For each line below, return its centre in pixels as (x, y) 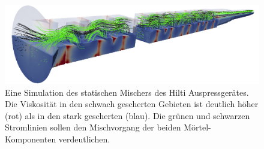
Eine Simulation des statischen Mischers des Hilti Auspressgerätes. (127, 92)
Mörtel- (197, 127)
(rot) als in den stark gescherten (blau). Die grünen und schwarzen (127, 115)
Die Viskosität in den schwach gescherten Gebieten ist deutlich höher (132, 104)
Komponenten (31, 139)
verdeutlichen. (84, 139)
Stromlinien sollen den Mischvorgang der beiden (93, 127)
